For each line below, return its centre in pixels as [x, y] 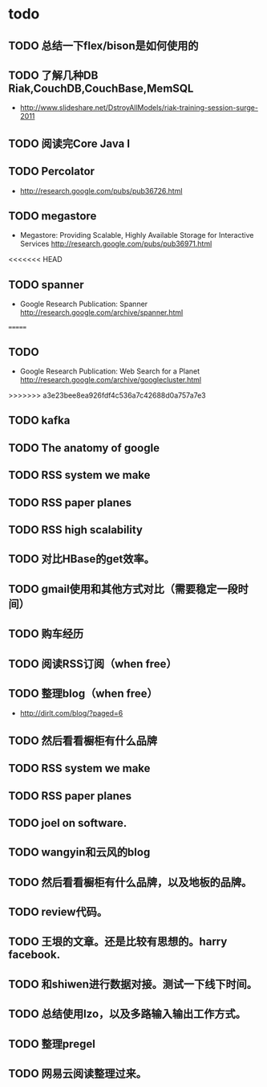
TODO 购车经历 [46, 634]
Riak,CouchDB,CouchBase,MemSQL [101, 88]
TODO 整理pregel [52, 1044]
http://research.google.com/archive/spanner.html [101, 313]
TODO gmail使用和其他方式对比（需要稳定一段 [123, 588]
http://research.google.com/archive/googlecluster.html [111, 380]
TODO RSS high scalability [75, 530]
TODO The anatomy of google [84, 448]
